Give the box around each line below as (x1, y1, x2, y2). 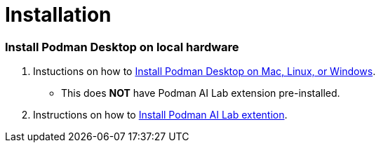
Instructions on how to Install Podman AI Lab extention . (33, 109, 288, 121)
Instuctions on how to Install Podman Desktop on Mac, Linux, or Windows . (33, 65, 376, 78)
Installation (5, 3, 112, 27)
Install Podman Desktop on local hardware (5, 39, 239, 54)
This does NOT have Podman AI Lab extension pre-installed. (61, 87, 340, 100)
